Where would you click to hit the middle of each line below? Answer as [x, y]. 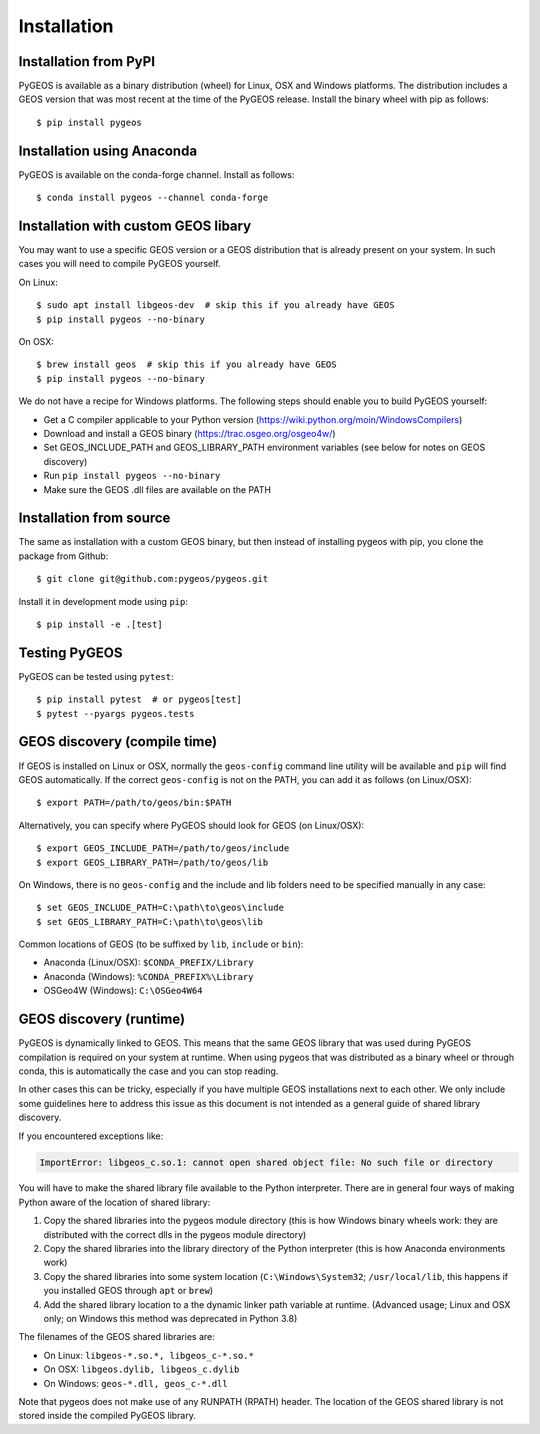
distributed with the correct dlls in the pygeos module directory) [175, 1234]
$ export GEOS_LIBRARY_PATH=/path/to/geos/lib [152, 862]
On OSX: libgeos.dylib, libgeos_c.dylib [141, 1369]
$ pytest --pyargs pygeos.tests [115, 713]
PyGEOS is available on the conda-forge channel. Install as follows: [156, 174]
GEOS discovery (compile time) [118, 741]
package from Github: [63, 556]
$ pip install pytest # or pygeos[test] [139, 699]
